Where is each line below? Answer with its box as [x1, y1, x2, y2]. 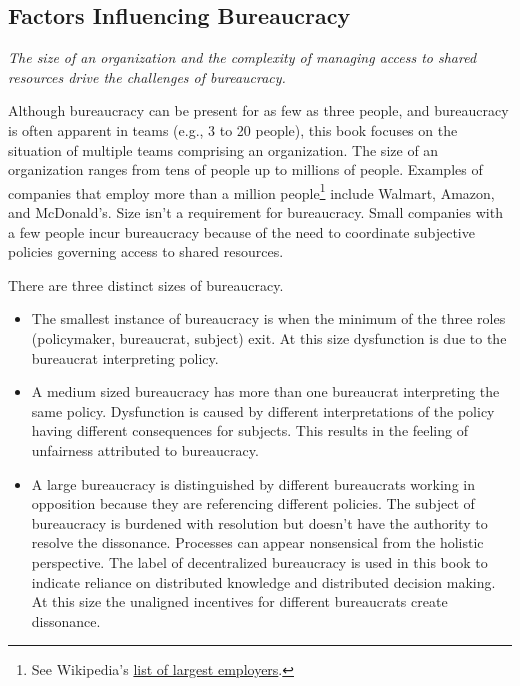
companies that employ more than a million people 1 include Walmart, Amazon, [8, 179, 495, 203]
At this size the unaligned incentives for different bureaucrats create [31, 591, 448, 612]
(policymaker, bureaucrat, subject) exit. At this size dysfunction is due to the [31, 327, 507, 348]
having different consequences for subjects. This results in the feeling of [31, 420, 468, 441]
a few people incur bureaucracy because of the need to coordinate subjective [8, 221, 475, 242]
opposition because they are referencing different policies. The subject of [31, 493, 475, 514]
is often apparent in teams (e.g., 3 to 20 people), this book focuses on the [8, 119, 458, 140]
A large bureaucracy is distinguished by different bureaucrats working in [31, 473, 475, 494]
